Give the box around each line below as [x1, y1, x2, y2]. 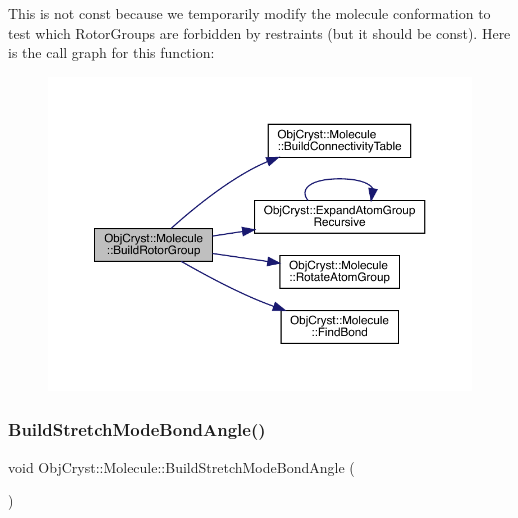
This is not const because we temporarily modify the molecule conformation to [8, 3, 491, 23]
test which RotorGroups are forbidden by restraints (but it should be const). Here [8, 22, 511, 43]
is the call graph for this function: [8, 42, 215, 63]
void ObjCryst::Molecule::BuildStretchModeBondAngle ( [8, 456, 355, 477]
